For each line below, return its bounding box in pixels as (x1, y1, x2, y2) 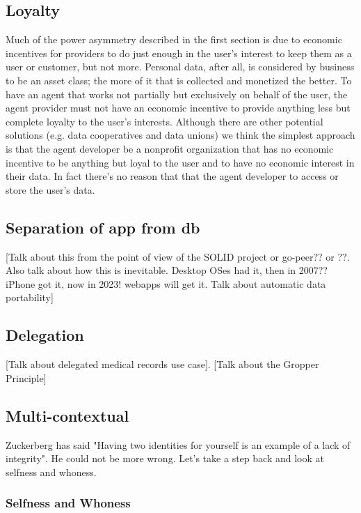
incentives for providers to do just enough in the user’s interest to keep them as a (6, 45, 352, 60)
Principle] (6, 370, 47, 385)
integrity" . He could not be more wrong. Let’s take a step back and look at (6, 451, 324, 466)
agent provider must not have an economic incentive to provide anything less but (6, 100, 351, 115)
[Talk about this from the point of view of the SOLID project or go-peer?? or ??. (6, 249, 350, 263)
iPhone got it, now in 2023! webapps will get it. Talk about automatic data (6, 276, 326, 291)
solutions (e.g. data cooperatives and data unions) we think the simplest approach (6, 128, 355, 142)
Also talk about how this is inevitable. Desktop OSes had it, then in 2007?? (6, 263, 328, 277)
